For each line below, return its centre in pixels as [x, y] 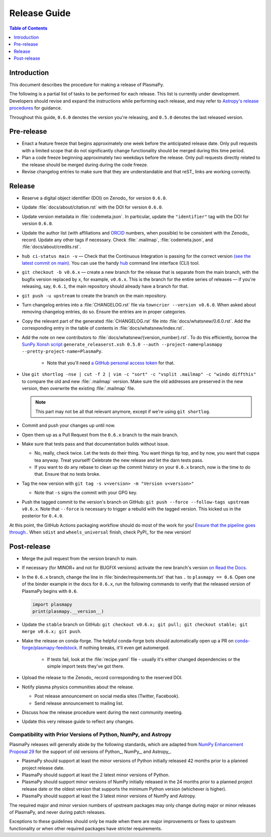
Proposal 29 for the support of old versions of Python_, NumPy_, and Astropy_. [90, 752]
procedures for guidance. [36, 108]
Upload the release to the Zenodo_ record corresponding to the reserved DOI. [102, 678]
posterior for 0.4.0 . [43, 516]
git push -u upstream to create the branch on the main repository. [95, 295]
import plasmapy [52, 604]
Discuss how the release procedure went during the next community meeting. [102, 712]
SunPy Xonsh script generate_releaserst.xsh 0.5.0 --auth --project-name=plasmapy [122, 344]
